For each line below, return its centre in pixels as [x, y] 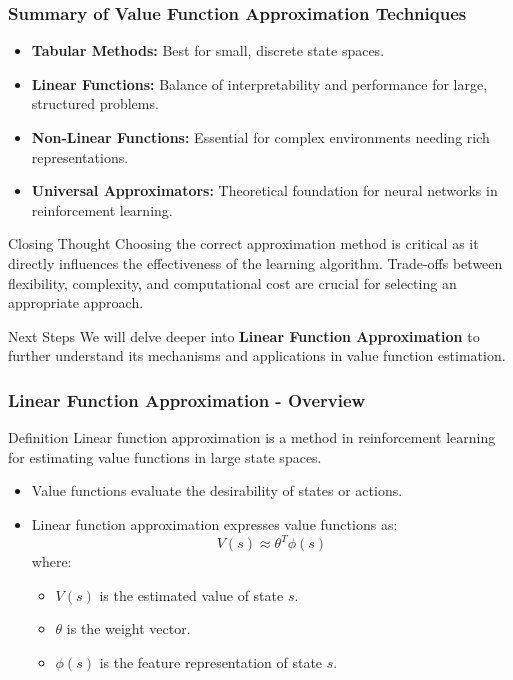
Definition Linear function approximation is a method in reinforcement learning [252, 437]
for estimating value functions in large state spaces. [165, 456]
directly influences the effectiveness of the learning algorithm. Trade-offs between [255, 262]
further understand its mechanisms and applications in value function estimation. [257, 355]
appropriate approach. [76, 302]
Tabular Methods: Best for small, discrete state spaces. [208, 50]
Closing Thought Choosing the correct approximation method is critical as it [243, 243]
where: [51, 561]
